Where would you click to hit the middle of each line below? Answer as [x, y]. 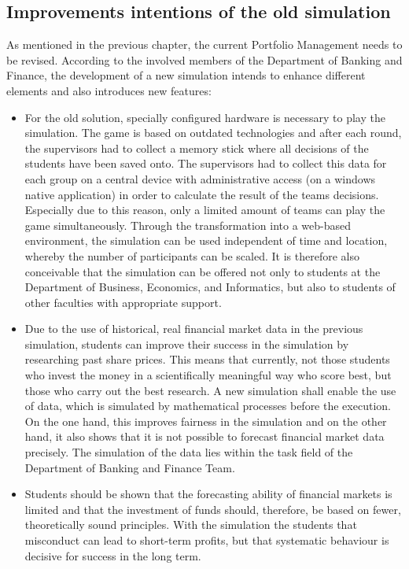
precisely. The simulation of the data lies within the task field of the [189, 452]
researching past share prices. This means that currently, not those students [207, 359]
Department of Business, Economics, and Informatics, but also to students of [210, 287]
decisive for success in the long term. [113, 555]
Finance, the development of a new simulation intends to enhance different [186, 75]
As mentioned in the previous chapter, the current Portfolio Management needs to [204, 44]
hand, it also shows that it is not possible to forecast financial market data [204, 436]
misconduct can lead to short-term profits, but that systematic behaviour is [207, 540]
